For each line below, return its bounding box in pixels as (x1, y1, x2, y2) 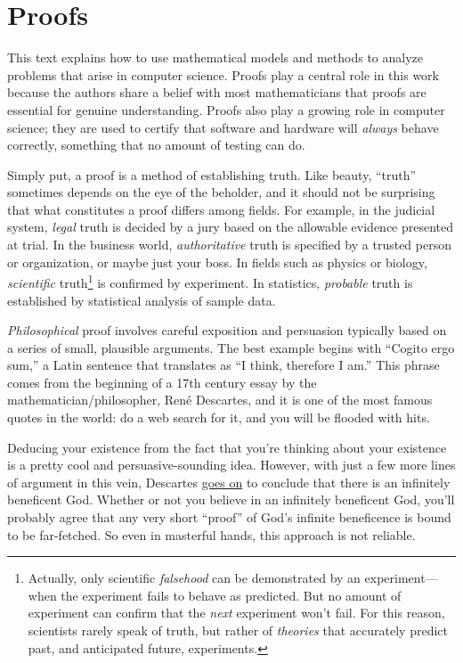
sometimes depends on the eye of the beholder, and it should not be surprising (7, 183, 435, 201)
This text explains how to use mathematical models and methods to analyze (7, 48, 424, 67)
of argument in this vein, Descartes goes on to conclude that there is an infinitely (7, 472, 451, 491)
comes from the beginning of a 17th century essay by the (7, 372, 317, 391)
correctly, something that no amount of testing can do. (7, 135, 305, 154)
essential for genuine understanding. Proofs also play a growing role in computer (7, 100, 445, 119)
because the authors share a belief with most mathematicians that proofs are (7, 83, 426, 102)
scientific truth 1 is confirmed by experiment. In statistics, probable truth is (7, 271, 413, 291)
